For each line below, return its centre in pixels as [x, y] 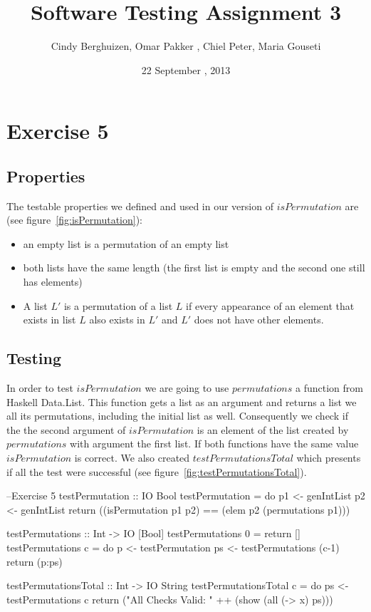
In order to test [40, 388]
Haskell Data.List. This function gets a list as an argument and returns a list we [182, 401]
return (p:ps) [35, 561]
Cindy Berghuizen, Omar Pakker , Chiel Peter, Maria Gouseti [186, 46]
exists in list [49, 320]
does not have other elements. [259, 320]
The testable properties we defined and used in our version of [140, 206]
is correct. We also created [132, 458]
